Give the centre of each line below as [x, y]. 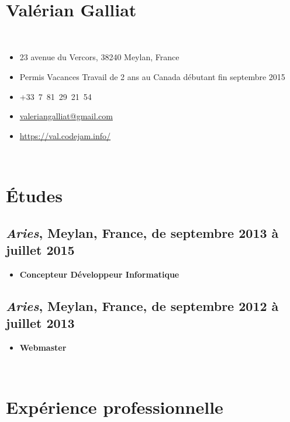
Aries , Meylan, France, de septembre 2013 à [142, 232]
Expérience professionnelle [115, 407]
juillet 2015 [40, 250]
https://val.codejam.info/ [65, 135]
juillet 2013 [40, 323]
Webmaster [43, 347]
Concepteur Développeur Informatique [99, 274]
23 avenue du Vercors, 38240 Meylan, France [99, 57]
